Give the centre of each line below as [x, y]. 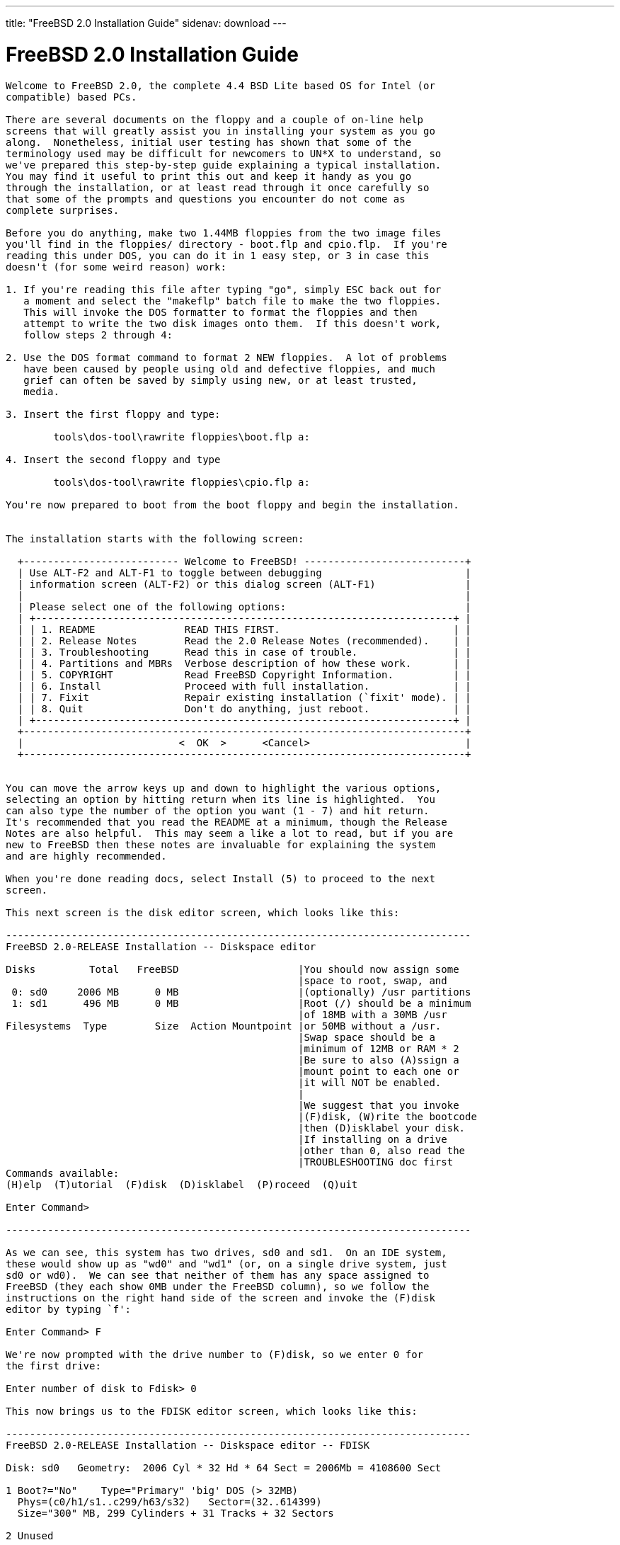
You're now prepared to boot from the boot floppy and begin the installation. [232, 504]
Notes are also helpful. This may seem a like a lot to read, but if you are [230, 833]
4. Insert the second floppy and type [113, 459]
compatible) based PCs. [71, 97]
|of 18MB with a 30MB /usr [373, 1014]
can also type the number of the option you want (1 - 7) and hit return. [218, 810]
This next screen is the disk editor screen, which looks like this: [203, 912]
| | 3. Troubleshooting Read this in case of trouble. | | [244, 652]
